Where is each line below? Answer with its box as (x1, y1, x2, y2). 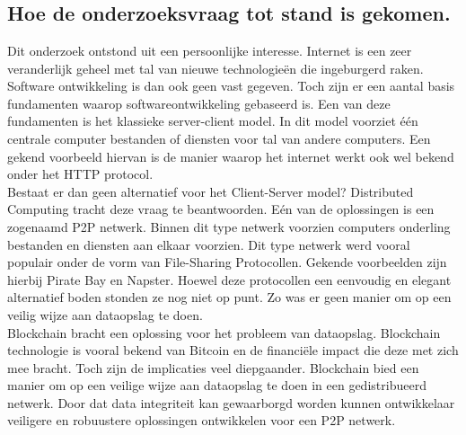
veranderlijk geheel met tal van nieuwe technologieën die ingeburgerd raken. (7, 58, 424, 77)
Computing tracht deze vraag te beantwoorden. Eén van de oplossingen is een (7, 200, 435, 218)
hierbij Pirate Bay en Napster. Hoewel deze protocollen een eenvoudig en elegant (7, 270, 452, 289)
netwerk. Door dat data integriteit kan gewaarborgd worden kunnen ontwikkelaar (7, 393, 455, 412)
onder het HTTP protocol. (7, 164, 154, 183)
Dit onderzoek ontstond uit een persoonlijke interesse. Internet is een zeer (7, 41, 412, 59)
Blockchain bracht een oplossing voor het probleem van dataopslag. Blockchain (7, 323, 441, 342)
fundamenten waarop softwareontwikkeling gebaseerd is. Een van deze (7, 93, 391, 112)
